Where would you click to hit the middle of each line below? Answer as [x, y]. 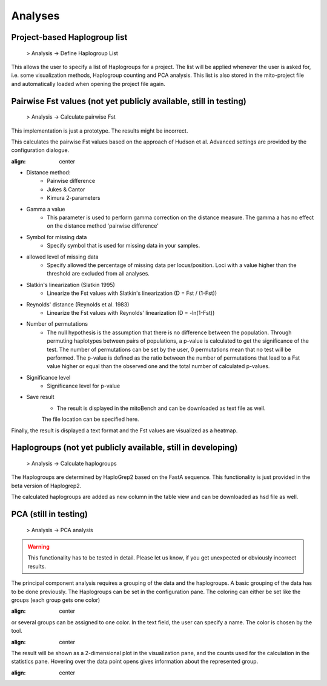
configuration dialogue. [40, 150]
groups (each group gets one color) [56, 600]
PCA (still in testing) [49, 514]
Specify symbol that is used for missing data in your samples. [124, 246]
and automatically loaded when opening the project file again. [88, 84]
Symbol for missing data [57, 237]
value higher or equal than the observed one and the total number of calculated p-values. [158, 366]
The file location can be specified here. [90, 419]
